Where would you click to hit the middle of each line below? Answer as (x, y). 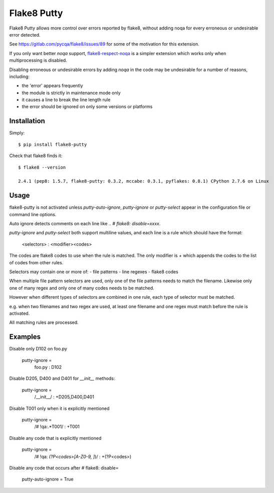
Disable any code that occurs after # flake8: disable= (64, 467)
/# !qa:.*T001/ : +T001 (57, 427)
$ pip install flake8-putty (53, 144)
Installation (27, 121)
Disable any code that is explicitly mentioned (55, 438)
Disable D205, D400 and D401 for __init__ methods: (62, 378)
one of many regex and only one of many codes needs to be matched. (82, 288)
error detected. (25, 35)
